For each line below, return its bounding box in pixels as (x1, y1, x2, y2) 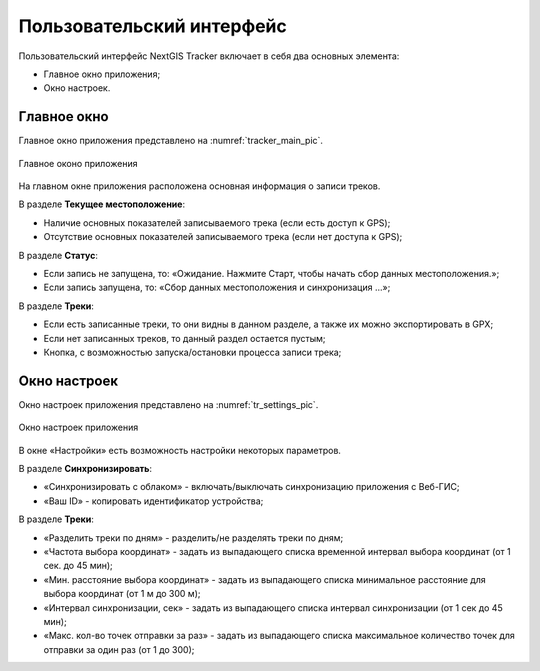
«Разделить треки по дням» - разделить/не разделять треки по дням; (43, 531, 344, 544)
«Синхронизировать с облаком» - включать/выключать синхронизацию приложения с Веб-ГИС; (43, 481, 460, 493)
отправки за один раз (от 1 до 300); (43, 643, 195, 655)
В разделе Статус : (18, 249, 99, 261)
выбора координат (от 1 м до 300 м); (43, 588, 201, 600)
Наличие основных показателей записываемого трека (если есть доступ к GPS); (43, 216, 391, 229)
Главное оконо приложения (18, 157, 138, 169)
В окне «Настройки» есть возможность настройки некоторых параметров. (18, 444, 342, 456)
